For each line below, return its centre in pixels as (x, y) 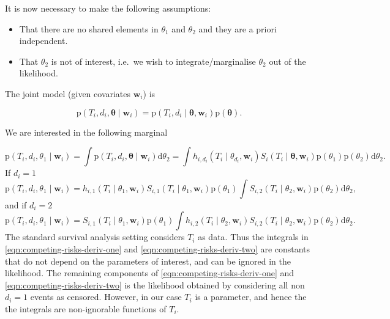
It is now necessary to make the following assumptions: (108, 8)
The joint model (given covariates (68, 93)
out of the (287, 61)
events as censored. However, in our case (106, 297)
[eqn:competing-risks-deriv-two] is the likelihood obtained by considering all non (155, 284)
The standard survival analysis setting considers (95, 237)
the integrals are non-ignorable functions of (86, 308)
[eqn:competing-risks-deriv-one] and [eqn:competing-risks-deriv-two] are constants (158, 248)
